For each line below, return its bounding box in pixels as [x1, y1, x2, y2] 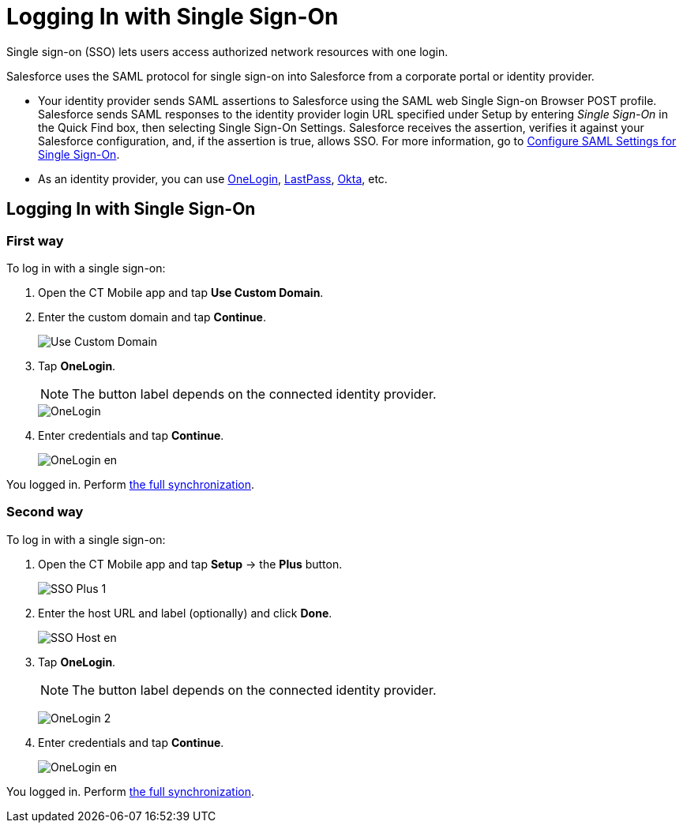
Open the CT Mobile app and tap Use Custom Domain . [38, 285, 324, 299]
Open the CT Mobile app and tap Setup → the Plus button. [38, 557, 343, 571]
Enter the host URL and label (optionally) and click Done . [38, 606, 332, 620]
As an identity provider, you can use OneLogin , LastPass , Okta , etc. [38, 171, 388, 186]
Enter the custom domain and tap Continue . [38, 309, 266, 324]
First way [6, 232, 64, 249]
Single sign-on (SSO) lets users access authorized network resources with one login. [6, 44, 448, 58]
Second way [6, 504, 84, 520]
